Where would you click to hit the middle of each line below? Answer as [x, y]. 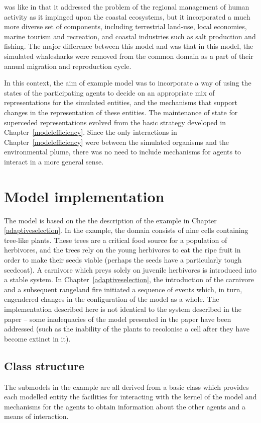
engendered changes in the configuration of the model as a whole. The [112, 299]
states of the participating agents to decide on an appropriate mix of [109, 92]
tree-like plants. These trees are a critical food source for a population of [116, 240]
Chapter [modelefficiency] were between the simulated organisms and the [116, 142]
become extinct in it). [37, 338]
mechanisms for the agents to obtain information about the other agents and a [125, 406]
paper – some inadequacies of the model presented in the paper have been [118, 319]
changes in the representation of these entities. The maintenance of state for [121, 112]
